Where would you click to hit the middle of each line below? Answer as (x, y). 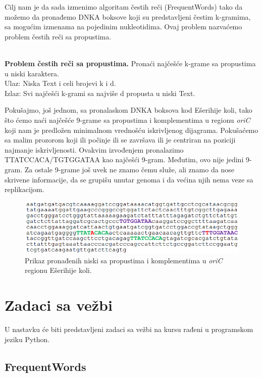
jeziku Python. (27, 339)
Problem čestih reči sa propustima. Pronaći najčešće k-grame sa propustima (130, 63)
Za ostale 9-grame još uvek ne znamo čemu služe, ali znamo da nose (129, 169)
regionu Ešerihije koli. (58, 270)
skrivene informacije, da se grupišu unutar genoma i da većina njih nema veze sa (129, 179)
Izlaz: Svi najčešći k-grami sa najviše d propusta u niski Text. (100, 93)
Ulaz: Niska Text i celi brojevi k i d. (60, 83)
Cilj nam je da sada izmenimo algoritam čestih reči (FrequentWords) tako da (124, 7)
